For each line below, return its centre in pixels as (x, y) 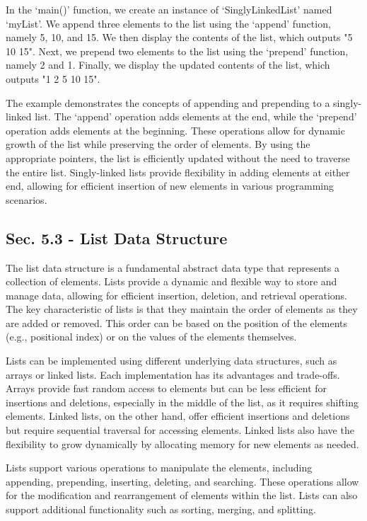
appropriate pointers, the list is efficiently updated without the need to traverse (178, 158)
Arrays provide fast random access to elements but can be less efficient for (167, 388)
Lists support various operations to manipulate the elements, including (159, 468)
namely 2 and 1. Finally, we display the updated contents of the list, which (168, 65)
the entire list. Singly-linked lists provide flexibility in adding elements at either (178, 172)
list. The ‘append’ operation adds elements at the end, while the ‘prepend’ (196, 116)
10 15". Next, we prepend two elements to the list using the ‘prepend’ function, (177, 51)
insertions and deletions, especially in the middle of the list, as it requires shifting (182, 402)
